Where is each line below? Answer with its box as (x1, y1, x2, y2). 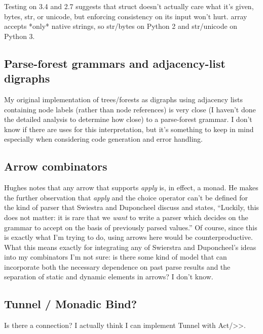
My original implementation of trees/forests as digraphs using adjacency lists (4, 94, 243, 104)
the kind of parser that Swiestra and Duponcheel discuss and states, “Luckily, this (4, 202, 259, 213)
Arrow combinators (4, 158, 107, 174)
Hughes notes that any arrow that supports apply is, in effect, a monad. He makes (4, 182, 258, 193)
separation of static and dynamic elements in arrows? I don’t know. (4, 271, 213, 282)
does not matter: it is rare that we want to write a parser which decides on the (4, 212, 248, 222)
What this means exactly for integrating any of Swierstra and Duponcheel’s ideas (4, 241, 256, 252)
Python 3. (4, 30, 35, 41)
